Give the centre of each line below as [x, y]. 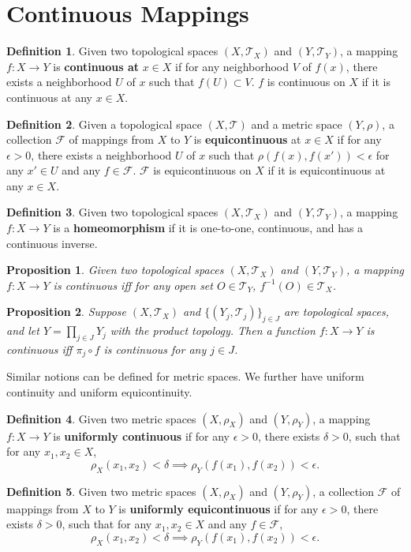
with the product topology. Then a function [213, 330]
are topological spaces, [336, 312]
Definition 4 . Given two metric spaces [101, 418]
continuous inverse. [52, 243]
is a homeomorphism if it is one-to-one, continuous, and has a [208, 228]
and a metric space [297, 124]
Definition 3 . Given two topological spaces [112, 212]
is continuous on [306, 82]
